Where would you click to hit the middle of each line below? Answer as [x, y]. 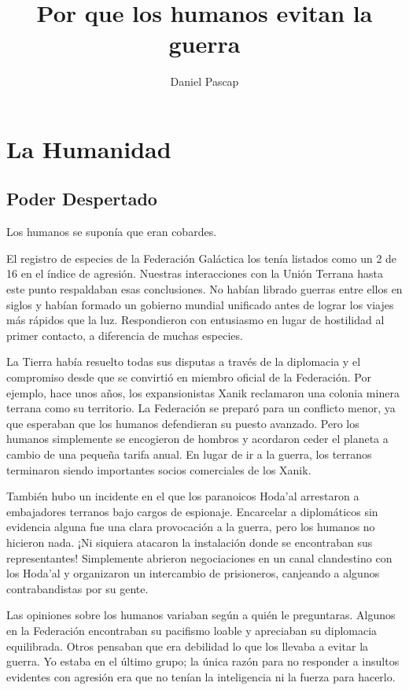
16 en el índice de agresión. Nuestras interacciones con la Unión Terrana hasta [195, 273]
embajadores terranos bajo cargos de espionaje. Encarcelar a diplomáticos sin [192, 511]
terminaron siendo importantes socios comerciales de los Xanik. [159, 469]
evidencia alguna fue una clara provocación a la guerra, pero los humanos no [191, 527]
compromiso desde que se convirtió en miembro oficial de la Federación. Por [189, 377]
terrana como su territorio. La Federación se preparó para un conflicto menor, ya [201, 408]
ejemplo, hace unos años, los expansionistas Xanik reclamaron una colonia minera [203, 392]
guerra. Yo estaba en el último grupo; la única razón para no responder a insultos [203, 661]
